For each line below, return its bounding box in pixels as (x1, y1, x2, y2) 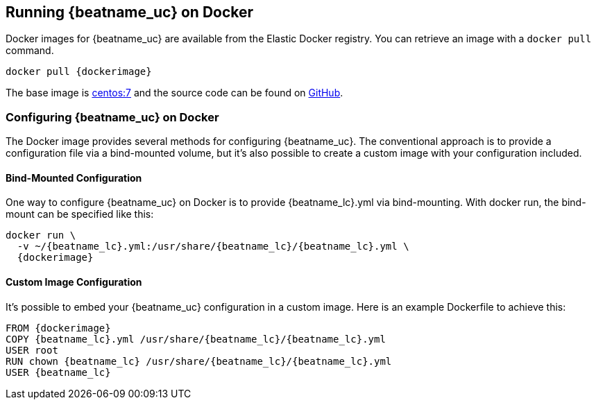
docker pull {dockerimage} (6, 66, 152, 78)
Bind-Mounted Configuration (6, 171, 142, 184)
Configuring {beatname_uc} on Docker (6, 110, 219, 124)
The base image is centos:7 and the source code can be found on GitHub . (6, 87, 343, 99)
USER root (6, 344, 58, 356)
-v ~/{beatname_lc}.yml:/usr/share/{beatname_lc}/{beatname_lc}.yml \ (17, 241, 409, 252)
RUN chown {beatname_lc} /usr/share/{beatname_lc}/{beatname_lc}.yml (6, 355, 392, 367)
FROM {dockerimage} (6, 322, 111, 334)
